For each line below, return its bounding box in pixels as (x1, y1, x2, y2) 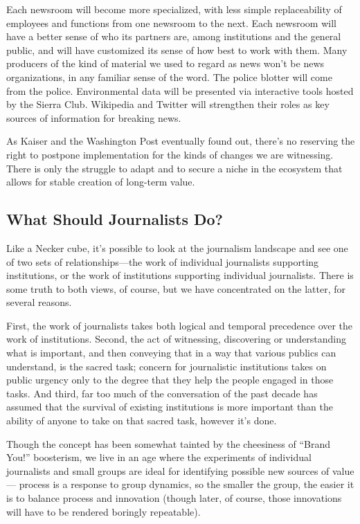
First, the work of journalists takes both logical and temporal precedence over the (6, 318, 353, 332)
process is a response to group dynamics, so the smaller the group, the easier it (19, 477, 354, 491)
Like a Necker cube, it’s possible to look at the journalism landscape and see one (6, 240, 348, 255)
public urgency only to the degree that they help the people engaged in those (6, 372, 334, 387)
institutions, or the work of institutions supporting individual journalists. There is (6, 268, 354, 282)
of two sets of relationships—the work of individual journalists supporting (6, 254, 319, 269)
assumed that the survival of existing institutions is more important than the (6, 399, 334, 414)
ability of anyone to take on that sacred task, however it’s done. (6, 413, 277, 428)
